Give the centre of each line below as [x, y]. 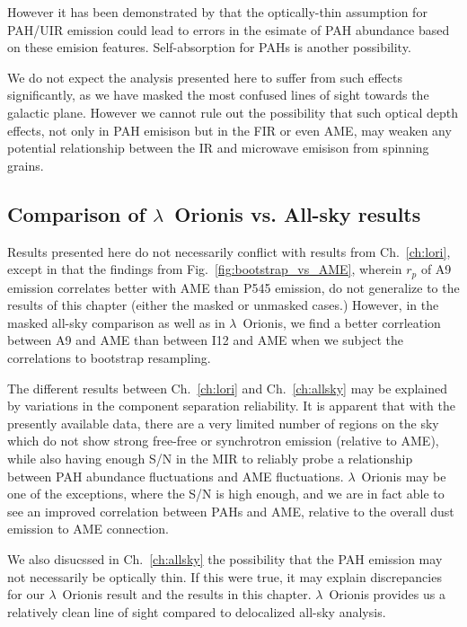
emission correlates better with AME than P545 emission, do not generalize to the [233, 287]
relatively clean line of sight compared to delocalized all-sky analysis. [197, 611]
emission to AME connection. [88, 529]
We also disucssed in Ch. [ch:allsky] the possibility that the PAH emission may [225, 558]
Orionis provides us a [387, 594]
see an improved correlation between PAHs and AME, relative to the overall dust [231, 511]
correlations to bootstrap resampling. [109, 357]
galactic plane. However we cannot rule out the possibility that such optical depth [233, 112]
